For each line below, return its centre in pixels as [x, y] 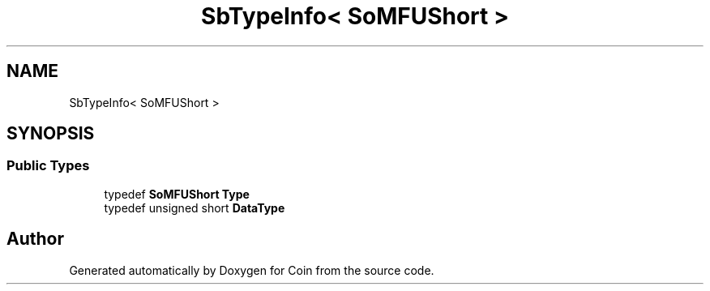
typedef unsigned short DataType [195, 208]
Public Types [48, 166]
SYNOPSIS [51, 134]
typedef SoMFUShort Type [177, 194]
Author [35, 239]
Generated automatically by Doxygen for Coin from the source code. [252, 270]
